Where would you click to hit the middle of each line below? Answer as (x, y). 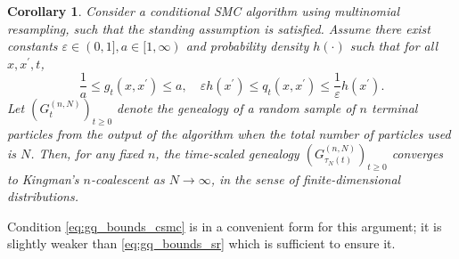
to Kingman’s (43, 178)
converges (418, 153)
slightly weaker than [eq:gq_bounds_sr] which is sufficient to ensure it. (201, 243)
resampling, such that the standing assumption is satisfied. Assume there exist (219, 28)
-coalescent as (127, 178)
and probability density (247, 46)
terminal (395, 108)
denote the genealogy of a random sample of (236, 108)
